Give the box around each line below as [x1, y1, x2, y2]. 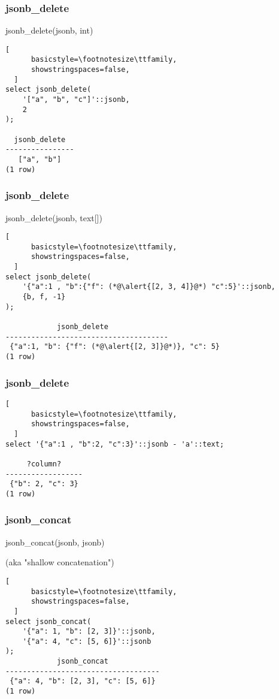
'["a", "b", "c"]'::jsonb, [22, 95, 130, 104]
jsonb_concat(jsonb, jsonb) [5, 535, 105, 548]
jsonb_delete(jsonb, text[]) [5, 211, 102, 224]
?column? [26, 459, 62, 468]
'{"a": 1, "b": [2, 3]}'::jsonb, [22, 627, 156, 636]
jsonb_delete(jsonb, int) [5, 24, 93, 37]
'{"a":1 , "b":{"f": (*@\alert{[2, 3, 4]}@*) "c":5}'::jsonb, [22, 282, 276, 291]
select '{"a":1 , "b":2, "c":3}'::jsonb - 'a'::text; [5, 439, 225, 448]
